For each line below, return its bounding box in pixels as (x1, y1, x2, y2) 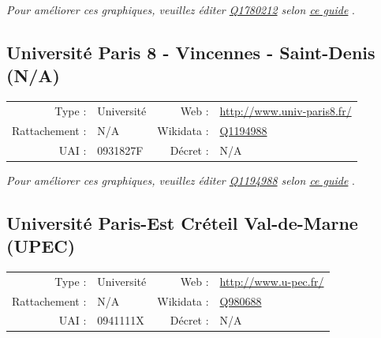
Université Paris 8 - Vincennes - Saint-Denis (6, 39, 375, 64)
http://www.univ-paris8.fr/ (219, 102, 352, 118)
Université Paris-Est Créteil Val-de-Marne (6, 210, 358, 235)
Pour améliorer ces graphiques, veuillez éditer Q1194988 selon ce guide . (6, 171, 355, 188)
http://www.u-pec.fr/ (219, 272, 324, 289)
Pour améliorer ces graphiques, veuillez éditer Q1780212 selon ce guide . (6, 2, 355, 17)
